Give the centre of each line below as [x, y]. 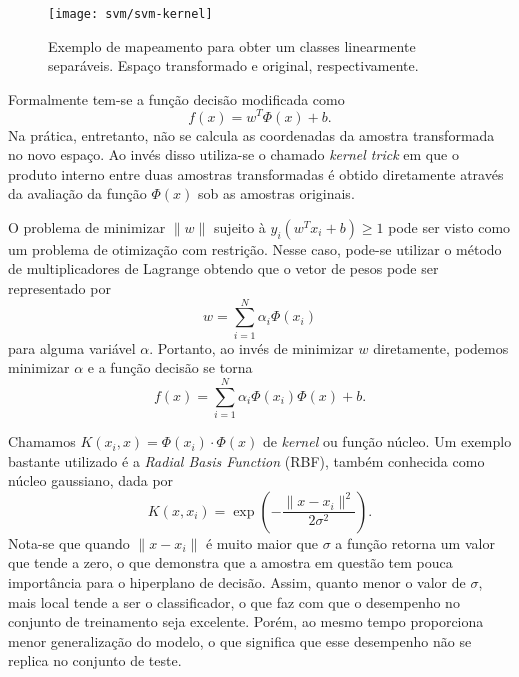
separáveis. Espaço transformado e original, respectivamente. [233, 65]
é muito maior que [261, 542]
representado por [59, 288]
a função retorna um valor [415, 542]
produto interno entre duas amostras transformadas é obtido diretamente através [256, 173]
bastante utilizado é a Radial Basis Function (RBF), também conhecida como [246, 460]
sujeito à [240, 226]
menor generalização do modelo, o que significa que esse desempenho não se [240, 640]
